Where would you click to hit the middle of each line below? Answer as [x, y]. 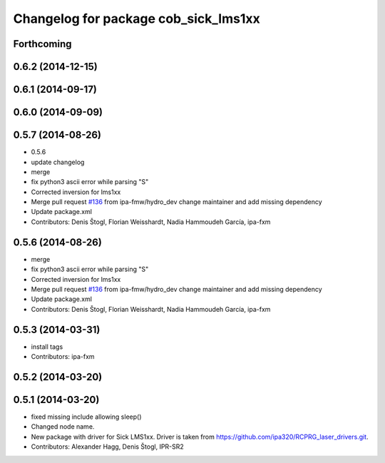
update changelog [58, 162]
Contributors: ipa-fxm [63, 357]
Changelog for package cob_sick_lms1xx [137, 19]
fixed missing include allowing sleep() [86, 417]
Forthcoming [42, 44]
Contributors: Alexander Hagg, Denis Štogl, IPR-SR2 [108, 447]
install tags [47, 347]
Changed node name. [63, 427]
